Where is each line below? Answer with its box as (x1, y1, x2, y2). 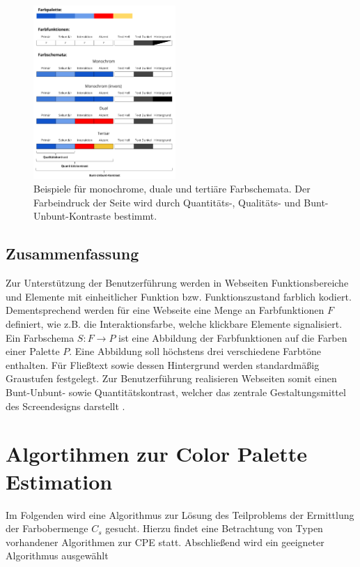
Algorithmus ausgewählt (6, 548, 109, 563)
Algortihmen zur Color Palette (6, 439, 308, 468)
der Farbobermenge (6, 521, 88, 536)
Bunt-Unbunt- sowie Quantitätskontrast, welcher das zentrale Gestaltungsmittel (6, 385, 346, 399)
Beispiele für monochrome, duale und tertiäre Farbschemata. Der (33, 181, 311, 196)
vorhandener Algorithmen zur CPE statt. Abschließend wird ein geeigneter (6, 534, 324, 549)
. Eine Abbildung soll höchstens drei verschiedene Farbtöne (69, 344, 322, 358)
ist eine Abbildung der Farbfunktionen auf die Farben (118, 330, 347, 345)
